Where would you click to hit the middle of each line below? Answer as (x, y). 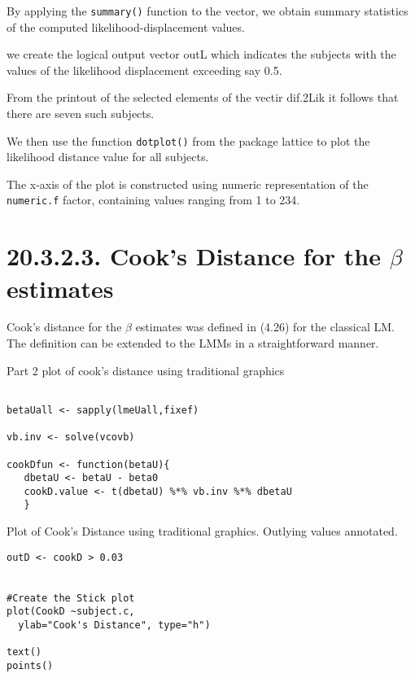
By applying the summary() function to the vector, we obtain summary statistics (207, 11)
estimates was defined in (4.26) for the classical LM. (265, 327)
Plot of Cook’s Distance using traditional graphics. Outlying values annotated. (202, 531)
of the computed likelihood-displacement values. (126, 26)
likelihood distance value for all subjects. (108, 157)
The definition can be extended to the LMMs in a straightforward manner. (193, 343)
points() (30, 665)
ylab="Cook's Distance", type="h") (114, 625)
